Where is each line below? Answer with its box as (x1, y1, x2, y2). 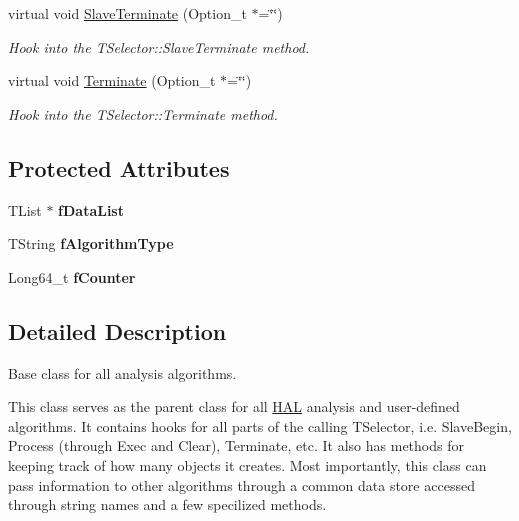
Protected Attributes (8, 152, 230, 183)
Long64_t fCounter (8, 266, 136, 287)
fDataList (58, 199, 124, 220)
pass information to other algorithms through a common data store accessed (8, 474, 475, 495)
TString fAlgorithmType (8, 233, 174, 254)
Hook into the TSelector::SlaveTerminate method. (8, 36, 310, 57)
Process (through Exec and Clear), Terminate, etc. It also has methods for (8, 435, 464, 456)
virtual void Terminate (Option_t (8, 70, 216, 91)
